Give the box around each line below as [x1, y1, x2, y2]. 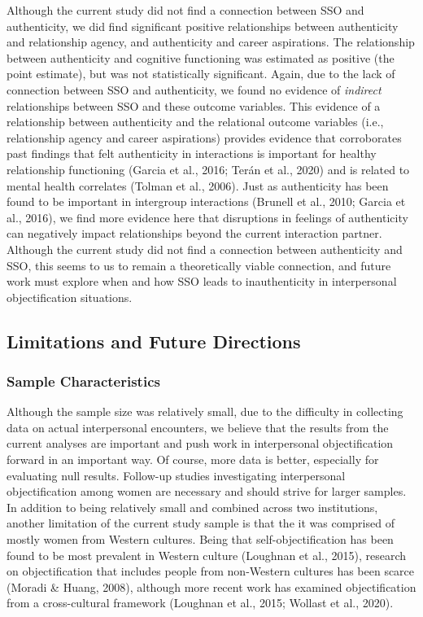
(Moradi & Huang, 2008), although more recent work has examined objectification [7, 578, 416, 595]
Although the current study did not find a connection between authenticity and [7, 240, 403, 257]
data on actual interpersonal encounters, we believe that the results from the [7, 418, 389, 435]
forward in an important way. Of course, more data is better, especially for [7, 451, 379, 468]
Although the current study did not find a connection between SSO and [7, 2, 364, 18]
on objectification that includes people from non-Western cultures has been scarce [7, 562, 415, 580]
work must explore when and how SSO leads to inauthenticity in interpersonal [7, 273, 397, 290]
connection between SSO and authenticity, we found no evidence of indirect [7, 81, 382, 98]
